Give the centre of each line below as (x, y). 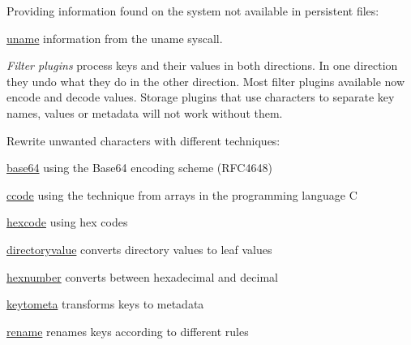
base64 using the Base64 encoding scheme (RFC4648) (139, 168)
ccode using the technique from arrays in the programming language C (182, 194)
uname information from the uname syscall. (115, 38)
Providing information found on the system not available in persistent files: (193, 11)
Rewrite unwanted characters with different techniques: (143, 140)
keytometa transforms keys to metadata (105, 304)
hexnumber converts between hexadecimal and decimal (142, 276)
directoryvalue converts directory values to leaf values (139, 249)
